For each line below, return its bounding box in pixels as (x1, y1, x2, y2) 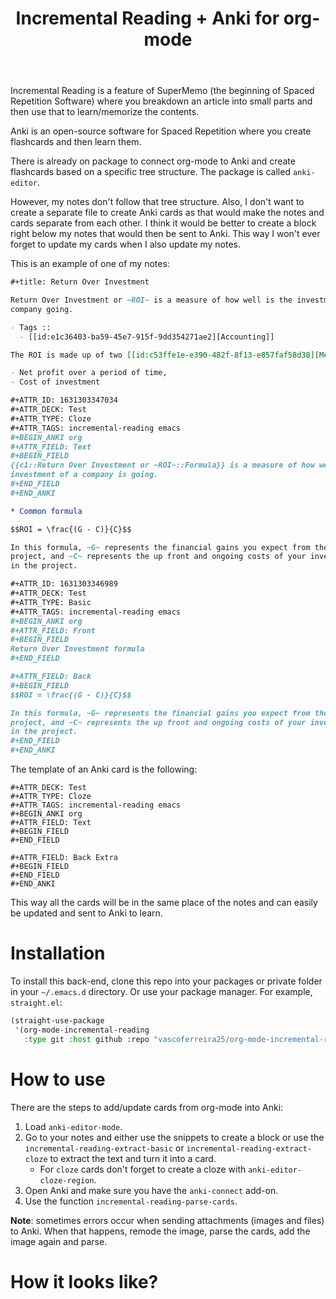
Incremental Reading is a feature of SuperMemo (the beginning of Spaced (10, 85, 315, 97)
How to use (10, 1068, 106, 1091)
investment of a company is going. (10, 470, 159, 480)
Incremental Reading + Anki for (15, 7, 280, 30)
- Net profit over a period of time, (10, 368, 168, 378)
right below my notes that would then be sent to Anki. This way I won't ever (10, 228, 321, 240)
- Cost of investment (10, 377, 101, 387)
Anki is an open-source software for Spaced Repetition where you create (10, 125, 312, 137)
